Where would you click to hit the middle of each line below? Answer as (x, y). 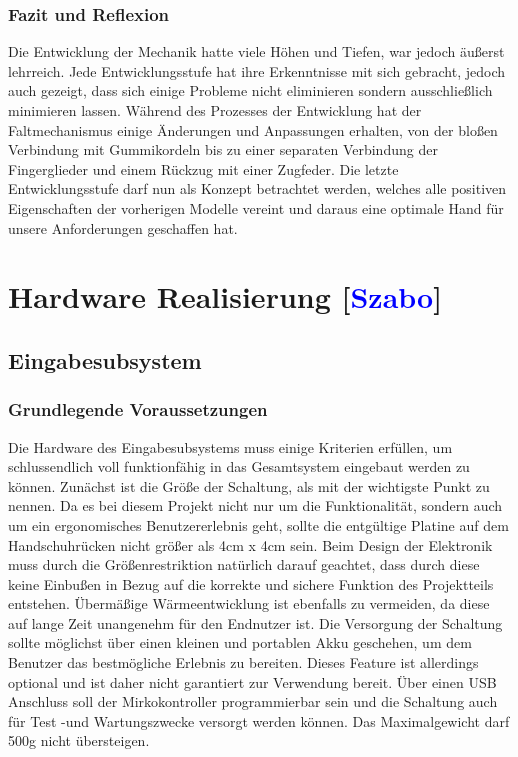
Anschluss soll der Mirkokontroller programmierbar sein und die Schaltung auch (253, 701)
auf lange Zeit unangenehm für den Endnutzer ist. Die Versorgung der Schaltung (255, 622)
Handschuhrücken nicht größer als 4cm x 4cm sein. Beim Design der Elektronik (250, 544)
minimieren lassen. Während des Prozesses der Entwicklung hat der (215, 110)
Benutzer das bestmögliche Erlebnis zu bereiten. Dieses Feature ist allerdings (243, 662)
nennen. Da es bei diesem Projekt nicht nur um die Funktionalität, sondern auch (255, 505)
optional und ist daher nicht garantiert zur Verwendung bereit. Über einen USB (252, 681)
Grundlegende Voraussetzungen (138, 409)
